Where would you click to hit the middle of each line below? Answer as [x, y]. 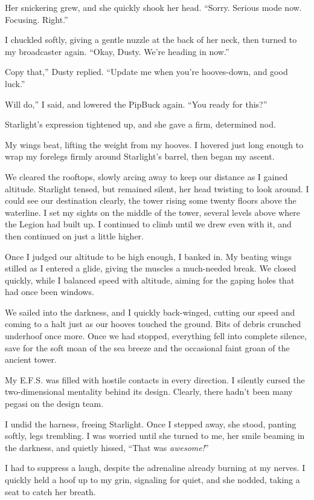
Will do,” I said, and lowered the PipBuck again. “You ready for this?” [136, 104]
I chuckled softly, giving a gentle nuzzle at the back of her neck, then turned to [151, 40]
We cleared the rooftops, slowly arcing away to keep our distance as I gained [146, 176]
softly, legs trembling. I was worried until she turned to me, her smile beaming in [155, 436]
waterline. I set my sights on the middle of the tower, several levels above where [152, 212]
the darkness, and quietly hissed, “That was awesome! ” [107, 447]
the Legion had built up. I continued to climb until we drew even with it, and [148, 224]
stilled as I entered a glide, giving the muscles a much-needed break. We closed [151, 268]
